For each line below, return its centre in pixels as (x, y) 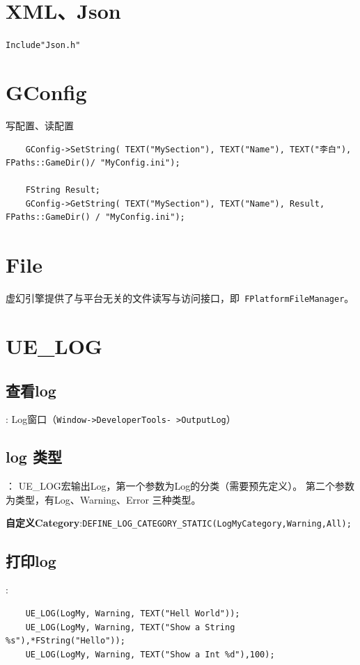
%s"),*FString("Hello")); (65, 641)
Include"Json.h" (43, 46)
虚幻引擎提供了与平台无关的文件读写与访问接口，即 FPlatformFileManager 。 (180, 298)
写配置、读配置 (40, 125)
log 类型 (34, 457)
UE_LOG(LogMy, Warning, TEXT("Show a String (130, 627)
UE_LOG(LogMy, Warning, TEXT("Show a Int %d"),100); (150, 654)
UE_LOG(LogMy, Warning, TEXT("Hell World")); (133, 613)
